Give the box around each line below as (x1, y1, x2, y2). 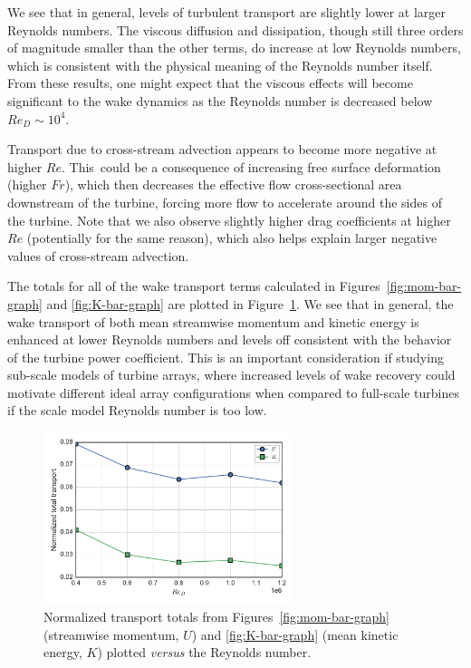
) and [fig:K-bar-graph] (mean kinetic (191, 624, 399, 644)
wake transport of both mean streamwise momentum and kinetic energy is (7, 312, 419, 331)
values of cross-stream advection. (7, 246, 189, 265)
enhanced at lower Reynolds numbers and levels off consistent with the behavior (7, 330, 452, 349)
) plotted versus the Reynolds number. (97, 643, 312, 662)
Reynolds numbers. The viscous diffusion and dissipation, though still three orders (7, 20, 464, 39)
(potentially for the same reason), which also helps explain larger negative (26, 228, 437, 247)
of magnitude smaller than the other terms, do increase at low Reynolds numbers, (7, 38, 461, 57)
